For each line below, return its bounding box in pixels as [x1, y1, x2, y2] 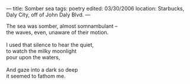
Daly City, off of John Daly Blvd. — [6, 11, 91, 18]
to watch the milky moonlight [6, 48, 77, 55]
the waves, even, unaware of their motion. [6, 29, 109, 36]
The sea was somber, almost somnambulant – [6, 23, 118, 29]
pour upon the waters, [6, 54, 60, 61]
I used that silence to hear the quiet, [6, 41, 94, 48]
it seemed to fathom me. [6, 73, 66, 79]
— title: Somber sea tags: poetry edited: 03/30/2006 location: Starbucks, [6, 5, 185, 12]
